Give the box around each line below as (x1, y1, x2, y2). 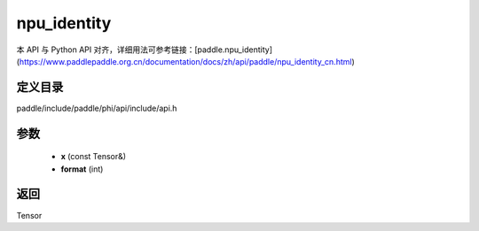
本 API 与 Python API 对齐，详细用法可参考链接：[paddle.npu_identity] (16, 44, 273, 55)
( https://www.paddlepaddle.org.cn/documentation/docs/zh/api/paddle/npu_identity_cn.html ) (16, 56, 355, 66)
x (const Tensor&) (60, 151, 127, 162)
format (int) (60, 164, 104, 174)
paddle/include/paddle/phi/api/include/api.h (16, 103, 177, 113)
